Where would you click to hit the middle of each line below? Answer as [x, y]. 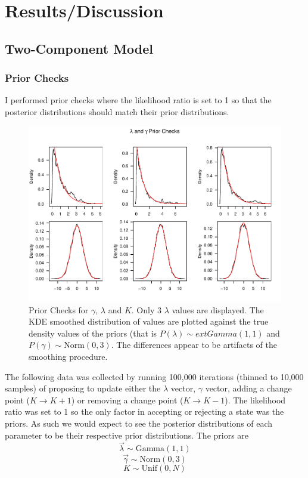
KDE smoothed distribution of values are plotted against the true [149, 321]
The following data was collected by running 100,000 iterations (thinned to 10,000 [154, 376]
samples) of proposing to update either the [83, 388]
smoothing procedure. [68, 357]
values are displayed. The [218, 309]
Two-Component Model [79, 48]
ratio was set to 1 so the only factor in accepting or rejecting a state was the [144, 411]
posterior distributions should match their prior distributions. [117, 111]
